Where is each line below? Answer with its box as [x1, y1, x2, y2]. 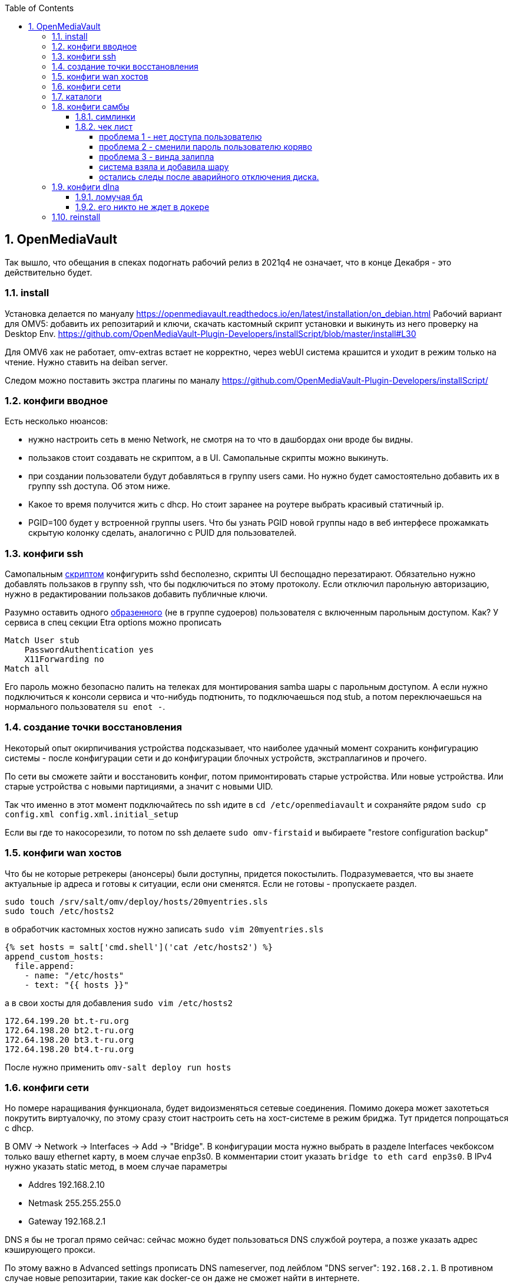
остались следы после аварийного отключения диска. [99, 172, 319, 182]
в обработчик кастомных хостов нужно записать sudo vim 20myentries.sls [5, 924, 324, 934]
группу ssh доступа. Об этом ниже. [28, 481, 171, 492]
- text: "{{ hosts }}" [24, 980, 129, 990]
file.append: [14, 961, 75, 971]
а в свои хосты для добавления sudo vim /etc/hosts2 [5, 997, 233, 1008]
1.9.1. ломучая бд [75, 192, 143, 202]
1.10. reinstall [52, 212, 101, 222]
